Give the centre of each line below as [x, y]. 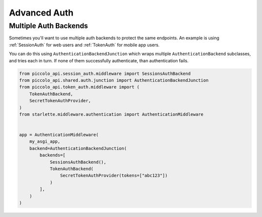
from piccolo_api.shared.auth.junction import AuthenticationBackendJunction [114, 80]
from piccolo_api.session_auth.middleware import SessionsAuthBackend [105, 73]
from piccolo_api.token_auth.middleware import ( [79, 87]
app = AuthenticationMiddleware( [59, 135]
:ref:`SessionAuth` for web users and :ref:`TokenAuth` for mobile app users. [84, 45]
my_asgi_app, [45, 142]
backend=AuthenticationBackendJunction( [78, 148]
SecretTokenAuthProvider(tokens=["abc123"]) [114, 176]
